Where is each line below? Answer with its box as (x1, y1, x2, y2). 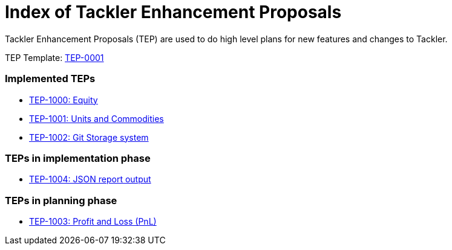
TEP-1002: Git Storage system (29, 132, 149, 143)
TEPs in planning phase (5, 194, 117, 207)
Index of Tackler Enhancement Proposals (5, 2, 342, 22)
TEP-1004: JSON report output (29, 174, 151, 185)
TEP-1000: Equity (29, 94, 98, 105)
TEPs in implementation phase (5, 152, 151, 164)
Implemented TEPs (5, 72, 96, 85)
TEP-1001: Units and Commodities (29, 113, 164, 124)
